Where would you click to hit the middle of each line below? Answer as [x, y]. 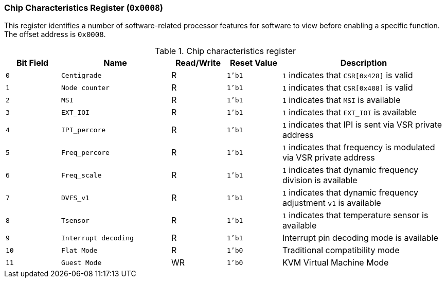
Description [364, 63]
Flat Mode [79, 250]
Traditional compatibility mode [341, 250]
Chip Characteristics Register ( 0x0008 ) [84, 8]
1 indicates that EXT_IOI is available [350, 112]
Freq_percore [85, 152]
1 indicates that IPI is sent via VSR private [362, 125]
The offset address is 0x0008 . [55, 34]
